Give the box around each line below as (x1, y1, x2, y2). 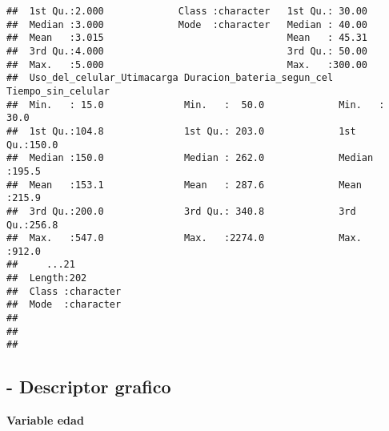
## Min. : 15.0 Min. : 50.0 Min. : (6, 99, 385, 111)
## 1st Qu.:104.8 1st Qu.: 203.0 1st (6, 125, 356, 137)
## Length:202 (6, 272, 87, 284)
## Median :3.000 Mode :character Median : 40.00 (6, 18, 368, 30)
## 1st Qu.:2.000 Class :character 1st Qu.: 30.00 (6, 6, 368, 17)
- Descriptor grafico (6, 374, 171, 399)
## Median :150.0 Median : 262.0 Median (6, 152, 374, 164)
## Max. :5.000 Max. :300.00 (6, 58, 368, 70)
